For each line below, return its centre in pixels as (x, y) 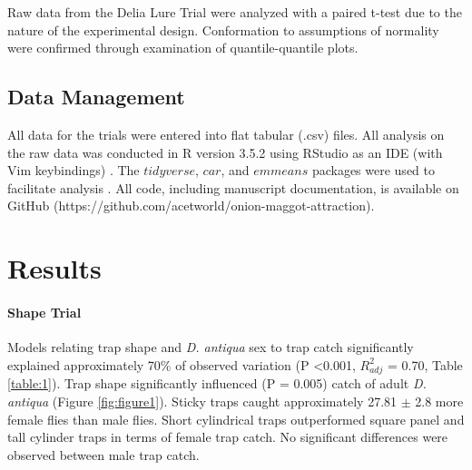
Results (54, 268)
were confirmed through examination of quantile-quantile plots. (183, 48)
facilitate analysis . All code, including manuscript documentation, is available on (233, 187)
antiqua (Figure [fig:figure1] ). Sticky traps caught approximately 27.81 (202, 401)
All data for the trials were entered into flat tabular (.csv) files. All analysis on (226, 134)
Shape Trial (44, 312)
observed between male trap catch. (103, 454)
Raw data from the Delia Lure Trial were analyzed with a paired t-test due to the (235, 12)
